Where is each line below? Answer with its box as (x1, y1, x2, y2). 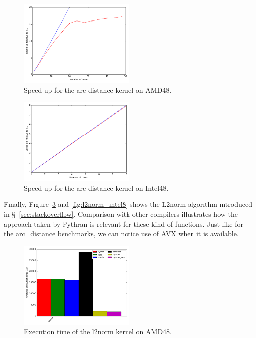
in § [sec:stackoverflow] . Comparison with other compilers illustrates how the (4, 208, 238, 219)
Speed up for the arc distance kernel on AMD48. (24, 84, 172, 95)
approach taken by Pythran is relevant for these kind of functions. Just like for (4, 218, 243, 229)
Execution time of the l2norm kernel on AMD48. (24, 326, 172, 337)
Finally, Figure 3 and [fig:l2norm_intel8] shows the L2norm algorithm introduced (4, 199, 252, 209)
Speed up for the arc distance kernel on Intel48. (24, 182, 169, 193)
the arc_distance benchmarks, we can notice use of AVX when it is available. (4, 228, 239, 239)
